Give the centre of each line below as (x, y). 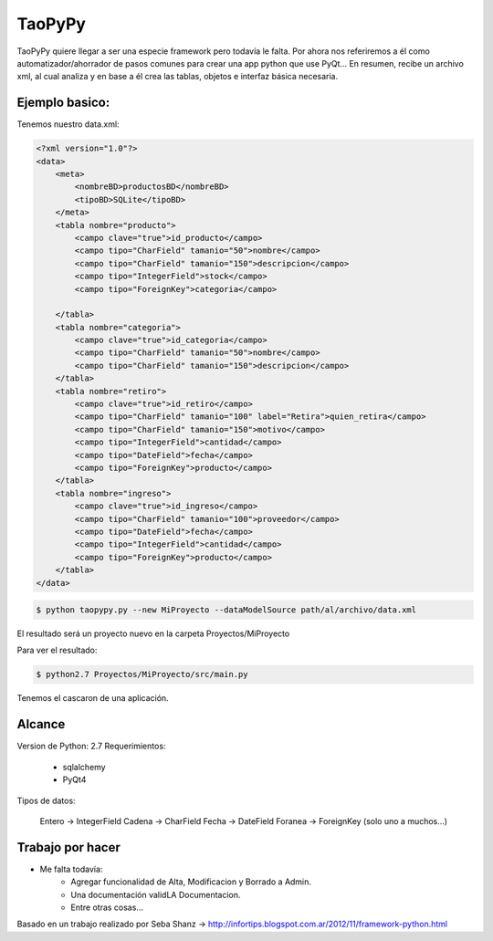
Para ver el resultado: (57, 650)
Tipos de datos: (47, 800)
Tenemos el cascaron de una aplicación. (93, 698)
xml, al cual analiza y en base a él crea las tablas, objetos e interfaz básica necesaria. (178, 77)
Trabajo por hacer (68, 847)
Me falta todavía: (71, 869)
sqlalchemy (84, 767)
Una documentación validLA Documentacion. (156, 894)
